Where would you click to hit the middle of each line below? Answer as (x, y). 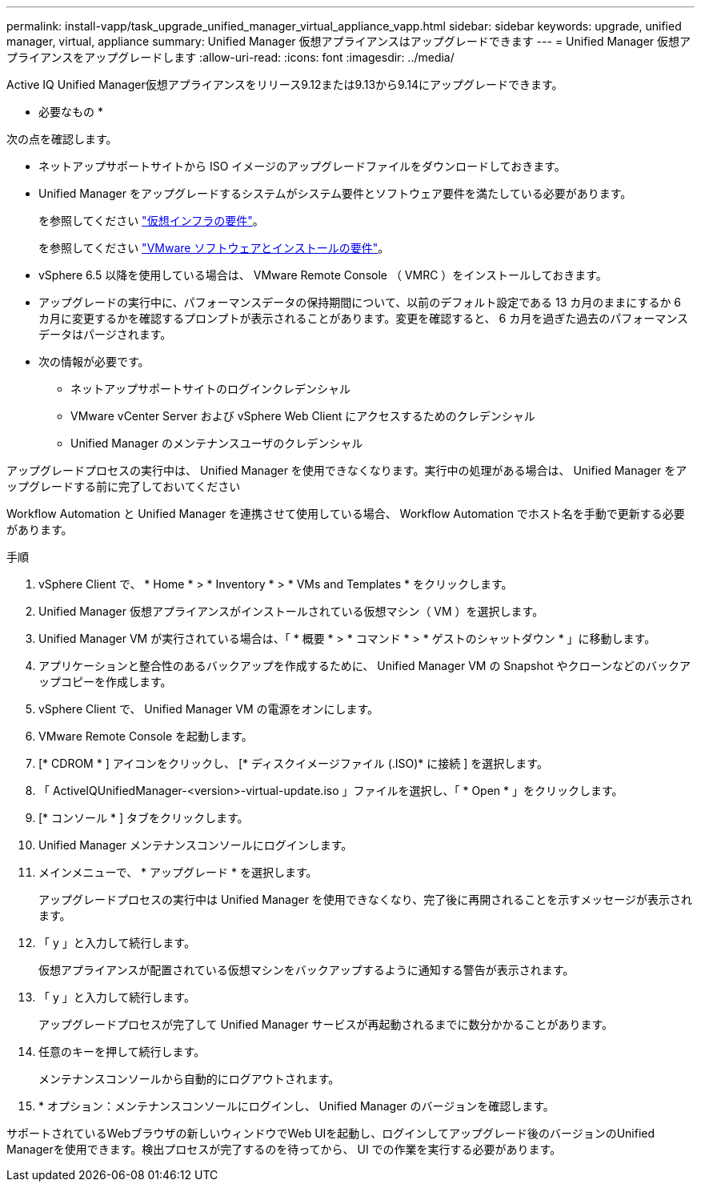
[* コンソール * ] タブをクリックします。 (144, 818)
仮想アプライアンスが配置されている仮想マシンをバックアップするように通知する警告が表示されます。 (306, 970)
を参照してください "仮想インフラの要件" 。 (151, 221)
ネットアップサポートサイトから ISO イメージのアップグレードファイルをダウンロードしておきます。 (302, 166)
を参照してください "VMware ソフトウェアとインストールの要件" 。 (214, 248)
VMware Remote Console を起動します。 (146, 736)
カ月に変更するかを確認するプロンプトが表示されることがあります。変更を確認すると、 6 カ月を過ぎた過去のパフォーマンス (363, 318)
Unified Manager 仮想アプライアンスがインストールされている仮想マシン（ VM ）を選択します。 (291, 611)
